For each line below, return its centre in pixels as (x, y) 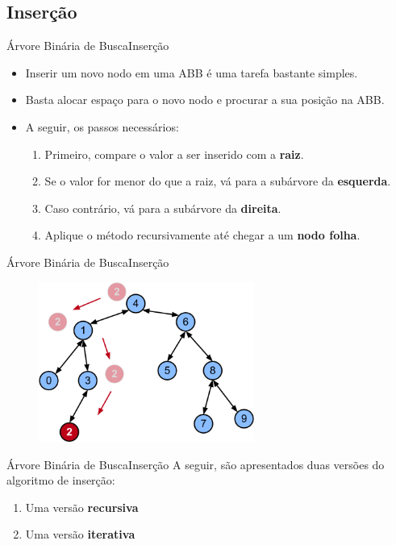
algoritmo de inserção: (61, 480)
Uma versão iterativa (80, 534)
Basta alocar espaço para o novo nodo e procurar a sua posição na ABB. (205, 100)
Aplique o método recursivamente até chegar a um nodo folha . (202, 235)
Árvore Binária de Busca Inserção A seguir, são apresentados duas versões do (196, 464)
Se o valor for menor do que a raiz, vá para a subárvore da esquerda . (218, 181)
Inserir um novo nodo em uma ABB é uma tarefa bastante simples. (192, 72)
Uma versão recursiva (82, 507)
